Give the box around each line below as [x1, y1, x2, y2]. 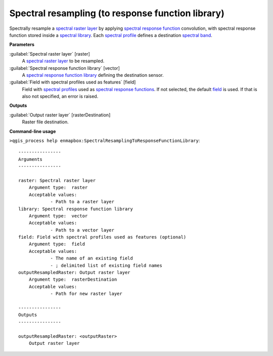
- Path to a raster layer [50, 199, 115, 205]
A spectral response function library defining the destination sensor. [22, 72, 164, 78]
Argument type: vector [28, 213, 88, 218]
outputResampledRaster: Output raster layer [18, 270, 131, 276]
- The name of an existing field [50, 255, 133, 261]
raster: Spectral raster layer [18, 177, 96, 183]
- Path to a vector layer [50, 227, 115, 233]
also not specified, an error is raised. [22, 94, 99, 100]
